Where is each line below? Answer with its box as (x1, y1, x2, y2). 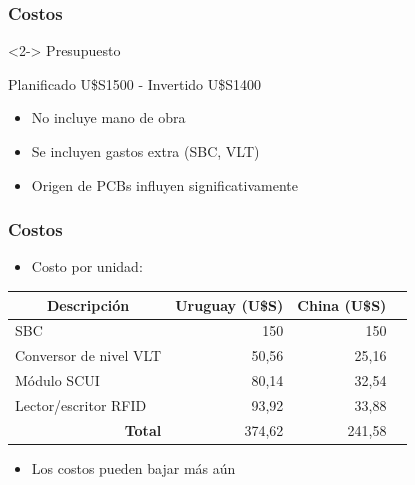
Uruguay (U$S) (175, 294, 284, 315)
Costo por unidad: (31, 256, 143, 277)
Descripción (46, 294, 130, 315)
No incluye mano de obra (31, 107, 186, 128)
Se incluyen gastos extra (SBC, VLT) (31, 141, 260, 161)
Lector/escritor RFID (15, 394, 147, 415)
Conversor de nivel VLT (15, 345, 162, 366)
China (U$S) (297, 294, 387, 315)
